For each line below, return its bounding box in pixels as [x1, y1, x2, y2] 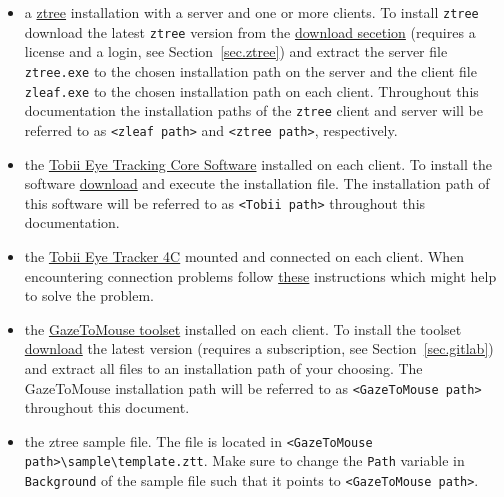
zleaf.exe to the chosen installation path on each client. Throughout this [24, 80, 479, 101]
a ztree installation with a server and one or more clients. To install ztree [24, 2, 479, 22]
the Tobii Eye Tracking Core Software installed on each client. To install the [24, 153, 492, 174]
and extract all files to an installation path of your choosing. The [24, 357, 423, 378]
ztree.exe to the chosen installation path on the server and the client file [24, 60, 477, 81]
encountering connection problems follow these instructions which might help [24, 265, 497, 286]
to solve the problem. [24, 285, 155, 306]
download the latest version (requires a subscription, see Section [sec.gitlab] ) [24, 338, 494, 359]
